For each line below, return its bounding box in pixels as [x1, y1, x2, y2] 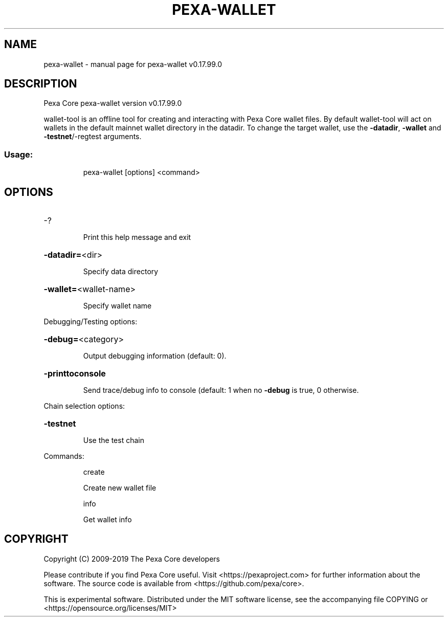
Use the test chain [83, 436, 144, 445]
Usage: [4, 149, 33, 160]
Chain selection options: [43, 402, 125, 411]
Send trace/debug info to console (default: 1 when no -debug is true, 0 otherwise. [83, 386, 359, 395]
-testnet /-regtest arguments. [43, 132, 142, 141]
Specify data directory [83, 267, 159, 276]
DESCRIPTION [4, 77, 77, 91]
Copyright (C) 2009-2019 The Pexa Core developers [43, 554, 220, 563]
